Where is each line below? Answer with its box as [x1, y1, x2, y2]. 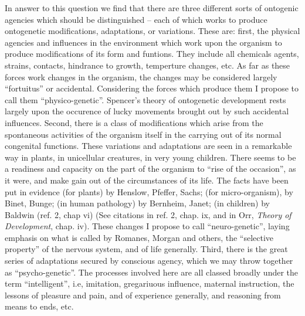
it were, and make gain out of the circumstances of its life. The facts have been [5, 174, 289, 186]
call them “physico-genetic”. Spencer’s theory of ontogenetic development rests [5, 93, 286, 106]
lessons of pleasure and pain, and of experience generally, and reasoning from [5, 288, 281, 301]
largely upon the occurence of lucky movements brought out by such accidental [5, 105, 289, 117]
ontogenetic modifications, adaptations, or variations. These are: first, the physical [5, 25, 300, 37]
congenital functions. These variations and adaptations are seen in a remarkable [5, 140, 292, 152]
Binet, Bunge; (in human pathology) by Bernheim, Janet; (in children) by [5, 197, 270, 209]
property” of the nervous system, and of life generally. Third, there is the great [5, 243, 288, 255]
